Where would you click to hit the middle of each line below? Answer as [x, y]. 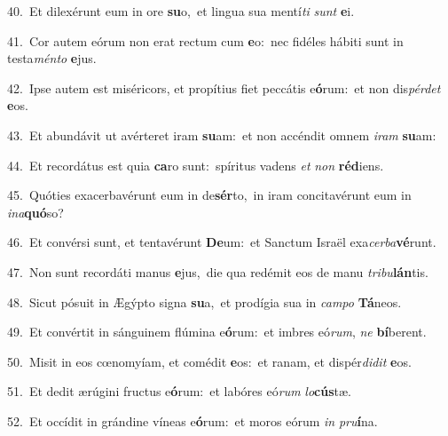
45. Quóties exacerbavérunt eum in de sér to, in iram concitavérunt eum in [209, 195]
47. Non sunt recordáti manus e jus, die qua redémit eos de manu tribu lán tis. [218, 271]
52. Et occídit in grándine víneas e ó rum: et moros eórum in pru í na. [193, 420]
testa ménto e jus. [52, 58]
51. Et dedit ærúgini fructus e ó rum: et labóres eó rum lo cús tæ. [179, 391]
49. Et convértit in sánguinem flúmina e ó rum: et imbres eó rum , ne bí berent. [217, 332]
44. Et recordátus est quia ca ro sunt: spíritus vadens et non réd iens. [196, 165]
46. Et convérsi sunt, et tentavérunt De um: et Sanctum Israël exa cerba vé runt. [222, 242]
